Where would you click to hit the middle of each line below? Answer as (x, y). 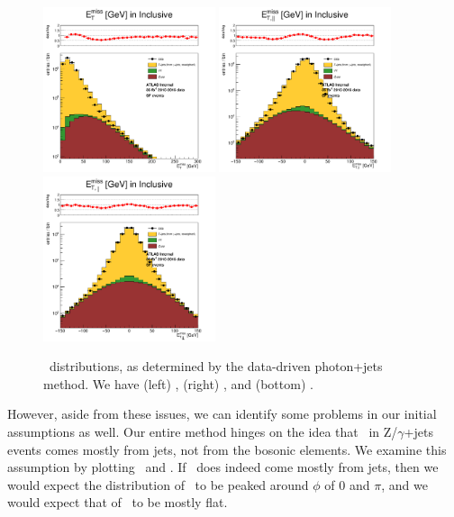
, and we (404, 484)
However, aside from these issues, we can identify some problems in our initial (222, 414)
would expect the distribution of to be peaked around (158, 484)
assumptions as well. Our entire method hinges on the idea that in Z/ (203, 431)
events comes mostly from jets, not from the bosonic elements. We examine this (227, 449)
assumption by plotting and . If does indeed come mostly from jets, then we (223, 467)
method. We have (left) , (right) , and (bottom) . (178, 383)
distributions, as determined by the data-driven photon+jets (216, 366)
